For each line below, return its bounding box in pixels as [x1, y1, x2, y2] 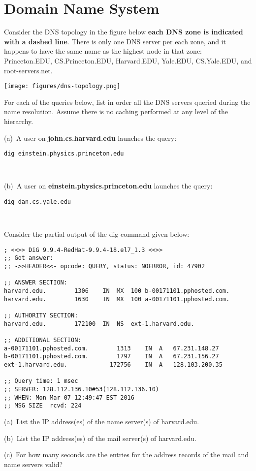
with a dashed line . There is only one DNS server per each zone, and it [4, 36, 226, 46]
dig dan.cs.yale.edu [4, 198, 71, 205]
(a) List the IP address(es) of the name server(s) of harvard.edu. [4, 416, 199, 426]
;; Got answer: [4, 254, 54, 262]
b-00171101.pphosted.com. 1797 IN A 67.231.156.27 [4, 353, 219, 360]
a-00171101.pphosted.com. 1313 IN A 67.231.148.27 [4, 345, 219, 352]
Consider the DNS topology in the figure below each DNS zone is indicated [4, 27, 243, 37]
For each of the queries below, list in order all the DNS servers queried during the [4, 96, 251, 107]
